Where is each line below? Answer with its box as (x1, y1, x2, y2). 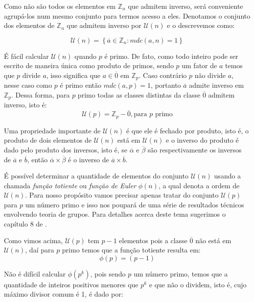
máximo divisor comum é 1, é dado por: (4, 289, 123, 299)
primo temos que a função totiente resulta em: (62, 245, 201, 255)
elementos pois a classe (119, 235, 187, 245)
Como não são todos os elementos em (4, 1, 116, 11)
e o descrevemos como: (167, 20, 235, 30)
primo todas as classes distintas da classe (77, 90, 201, 100)
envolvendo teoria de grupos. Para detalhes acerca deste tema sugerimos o (4, 209, 226, 219)
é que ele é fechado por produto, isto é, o (126, 125, 249, 135)
